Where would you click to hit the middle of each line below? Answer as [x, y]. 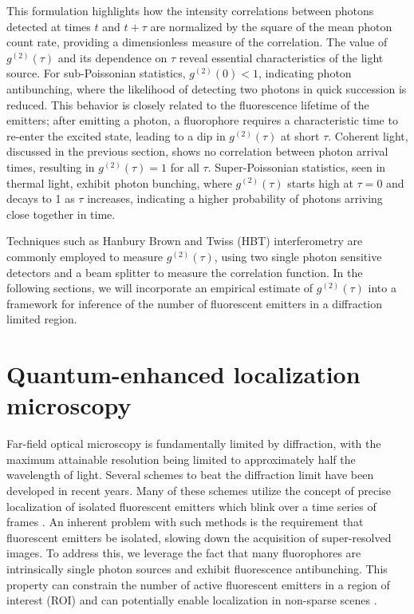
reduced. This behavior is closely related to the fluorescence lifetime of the [188, 104]
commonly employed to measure [85, 256]
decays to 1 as [41, 198]
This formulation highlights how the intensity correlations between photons [190, 10]
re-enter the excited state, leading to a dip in [116, 135]
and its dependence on [112, 57]
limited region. [42, 319]
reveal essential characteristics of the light [281, 57]
